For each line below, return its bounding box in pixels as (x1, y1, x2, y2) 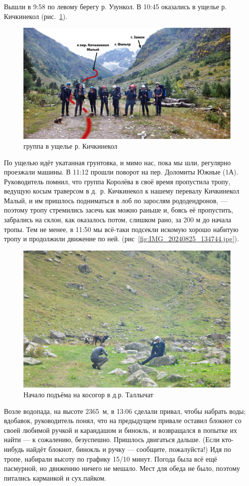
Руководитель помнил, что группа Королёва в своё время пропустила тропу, (4, 176, 230, 186)
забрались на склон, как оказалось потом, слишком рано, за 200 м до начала (4, 214, 231, 225)
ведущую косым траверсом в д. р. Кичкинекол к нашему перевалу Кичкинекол (4, 186, 239, 196)
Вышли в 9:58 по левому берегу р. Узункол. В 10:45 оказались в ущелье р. (4, 1, 227, 11)
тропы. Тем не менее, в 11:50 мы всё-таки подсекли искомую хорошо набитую (4, 224, 239, 234)
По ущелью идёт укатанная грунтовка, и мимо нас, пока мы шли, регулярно (4, 157, 231, 167)
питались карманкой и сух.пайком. (4, 472, 106, 483)
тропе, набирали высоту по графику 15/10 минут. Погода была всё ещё (4, 453, 217, 464)
